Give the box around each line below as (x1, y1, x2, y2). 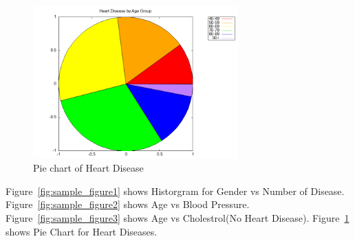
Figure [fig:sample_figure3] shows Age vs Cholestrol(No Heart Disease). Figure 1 (6, 210, 349, 225)
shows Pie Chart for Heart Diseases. (6, 224, 158, 238)
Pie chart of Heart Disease (33, 161, 144, 175)
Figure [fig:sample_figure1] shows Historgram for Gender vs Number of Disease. (6, 183, 345, 198)
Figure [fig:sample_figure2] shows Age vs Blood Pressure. (6, 197, 250, 211)
